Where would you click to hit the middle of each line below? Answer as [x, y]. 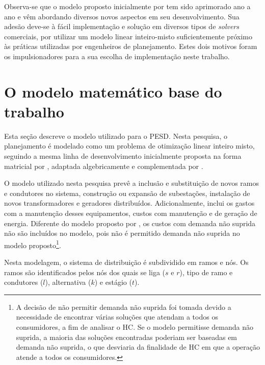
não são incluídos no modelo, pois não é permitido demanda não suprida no [122, 233]
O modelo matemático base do [113, 91]
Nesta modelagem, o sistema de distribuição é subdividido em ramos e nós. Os [126, 262]
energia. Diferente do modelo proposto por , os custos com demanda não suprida [130, 223]
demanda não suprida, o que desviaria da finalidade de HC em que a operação [138, 347]
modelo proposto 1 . [33, 244]
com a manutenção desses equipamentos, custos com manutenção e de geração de [131, 213]
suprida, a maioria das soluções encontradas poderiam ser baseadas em [127, 337]
